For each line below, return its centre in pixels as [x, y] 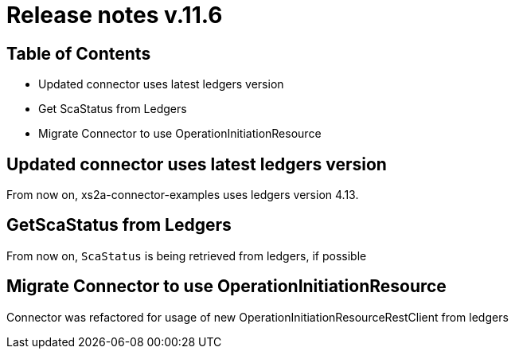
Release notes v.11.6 [115, 15]
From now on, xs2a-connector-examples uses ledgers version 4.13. [183, 195]
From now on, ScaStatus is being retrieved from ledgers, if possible [187, 256]
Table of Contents [79, 53]
